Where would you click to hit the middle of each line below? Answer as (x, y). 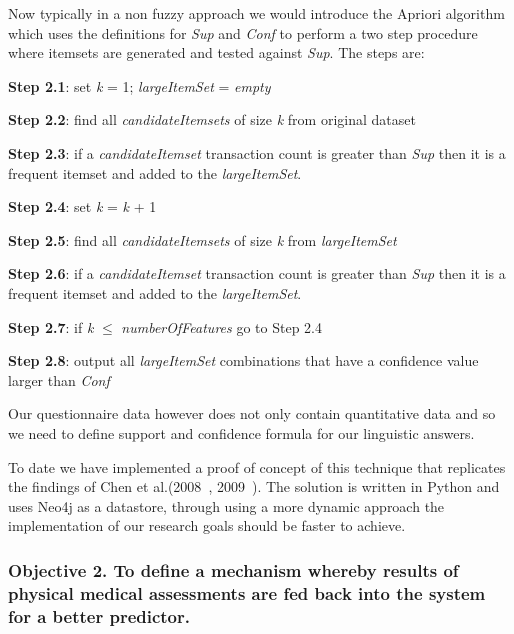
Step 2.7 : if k (51, 326)
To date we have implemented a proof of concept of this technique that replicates (257, 466)
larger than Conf (59, 379)
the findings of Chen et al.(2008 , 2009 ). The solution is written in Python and (254, 486)
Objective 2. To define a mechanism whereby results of (233, 569)
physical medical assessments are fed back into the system (247, 592)
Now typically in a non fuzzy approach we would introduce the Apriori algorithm (256, 13)
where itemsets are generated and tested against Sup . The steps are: (216, 52)
